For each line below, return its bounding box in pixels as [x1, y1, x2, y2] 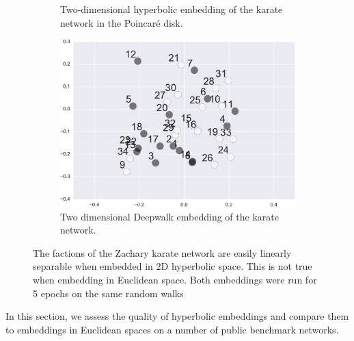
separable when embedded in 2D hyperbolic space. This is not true [33, 259, 312, 273]
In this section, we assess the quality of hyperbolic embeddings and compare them [5, 309, 349, 323]
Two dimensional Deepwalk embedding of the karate [60, 209, 279, 223]
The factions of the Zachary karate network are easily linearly [33, 245, 292, 260]
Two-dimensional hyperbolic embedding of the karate [60, 2, 283, 16]
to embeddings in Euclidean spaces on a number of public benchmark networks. [5, 322, 339, 336]
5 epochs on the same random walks [33, 286, 184, 300]
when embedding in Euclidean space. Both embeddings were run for [33, 272, 317, 286]
